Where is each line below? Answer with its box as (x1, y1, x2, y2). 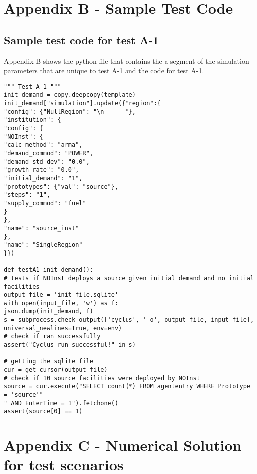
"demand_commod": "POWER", (4, 150, 93, 157)
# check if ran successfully (4, 333, 101, 340)
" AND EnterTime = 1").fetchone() (4, 399, 119, 407)
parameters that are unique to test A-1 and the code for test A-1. (4, 65, 204, 76)
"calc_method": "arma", (4, 141, 83, 149)
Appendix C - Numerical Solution (4, 435, 242, 455)
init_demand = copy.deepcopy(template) (4, 91, 136, 99)
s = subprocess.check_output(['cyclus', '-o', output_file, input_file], (4, 316, 254, 324)
